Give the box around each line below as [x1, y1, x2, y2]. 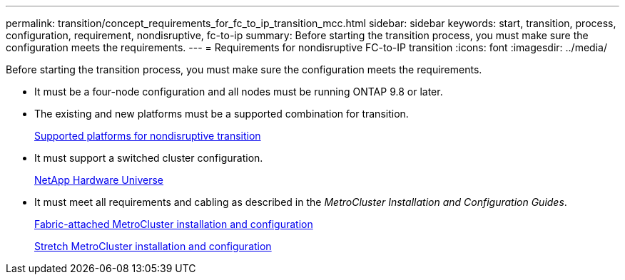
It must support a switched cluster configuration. [34, 152, 263, 164]
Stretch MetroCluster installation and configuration [34, 240, 272, 252]
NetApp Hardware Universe [34, 174, 164, 186]
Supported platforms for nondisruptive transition [34, 130, 261, 142]
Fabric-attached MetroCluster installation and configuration [34, 218, 313, 230]
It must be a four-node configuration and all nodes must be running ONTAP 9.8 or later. [34, 85, 443, 98]
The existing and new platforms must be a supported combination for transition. [34, 108, 409, 120]
